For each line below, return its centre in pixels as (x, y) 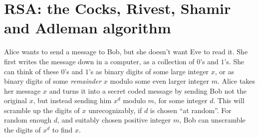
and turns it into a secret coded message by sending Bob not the (148, 90)
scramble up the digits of (42, 110)
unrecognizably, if (115, 110)
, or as (224, 71)
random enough (28, 120)
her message (22, 90)
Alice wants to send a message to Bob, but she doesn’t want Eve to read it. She (126, 52)
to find (62, 130)
